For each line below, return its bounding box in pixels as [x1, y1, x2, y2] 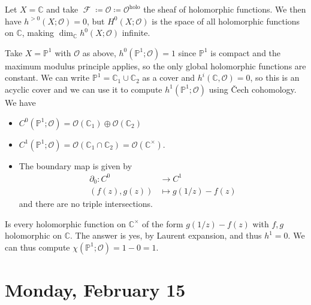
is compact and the [210, 46, 281, 59]
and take [46, 3, 78, 15]
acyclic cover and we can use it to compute [5, 83, 162, 95]
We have [5, 96, 36, 108]
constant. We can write [5, 71, 90, 84]
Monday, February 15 [5, 277, 186, 302]
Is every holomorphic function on [5, 217, 126, 230]
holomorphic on [5, 229, 62, 242]
